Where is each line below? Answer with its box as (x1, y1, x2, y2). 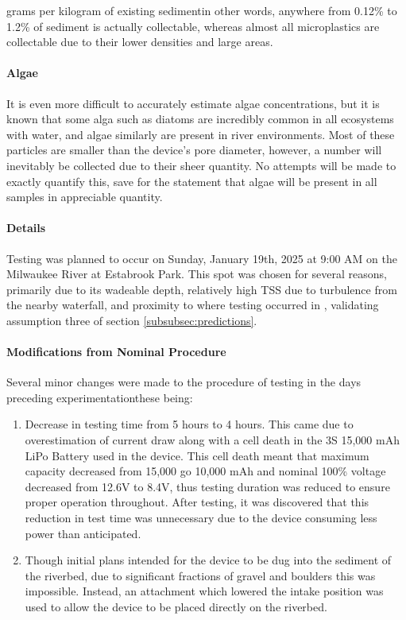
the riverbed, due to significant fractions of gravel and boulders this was (25, 567, 376, 583)
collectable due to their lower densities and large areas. (6, 33, 273, 50)
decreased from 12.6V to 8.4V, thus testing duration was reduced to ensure (25, 478, 390, 494)
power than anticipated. (25, 525, 141, 541)
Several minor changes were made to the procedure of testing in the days (6, 374, 362, 390)
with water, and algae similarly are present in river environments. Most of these (6, 126, 395, 142)
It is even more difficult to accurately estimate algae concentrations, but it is (6, 95, 380, 111)
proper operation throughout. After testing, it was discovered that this (25, 494, 369, 510)
